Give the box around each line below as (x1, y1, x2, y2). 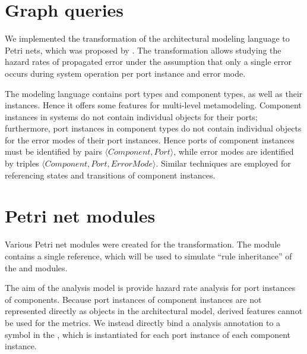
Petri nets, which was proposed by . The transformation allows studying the (5, 43, 281, 56)
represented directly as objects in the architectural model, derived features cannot (5, 305, 303, 317)
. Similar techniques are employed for (156, 157, 291, 170)
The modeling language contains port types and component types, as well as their (5, 87, 303, 99)
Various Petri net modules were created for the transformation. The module (5, 238, 281, 250)
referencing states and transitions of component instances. (5, 168, 216, 181)
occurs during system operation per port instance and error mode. (5, 67, 246, 79)
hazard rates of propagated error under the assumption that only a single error (5, 55, 292, 68)
